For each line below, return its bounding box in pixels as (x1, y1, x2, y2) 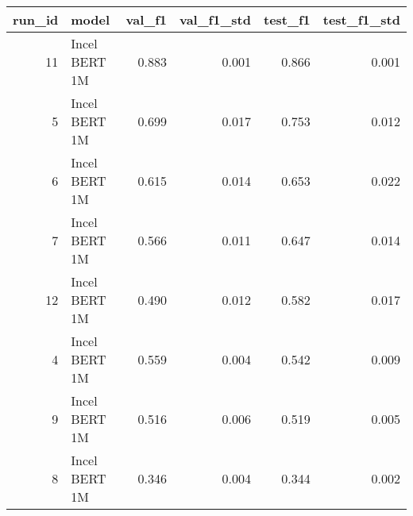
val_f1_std (179, 10, 251, 29)
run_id (13, 10, 59, 29)
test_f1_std (322, 10, 400, 29)
